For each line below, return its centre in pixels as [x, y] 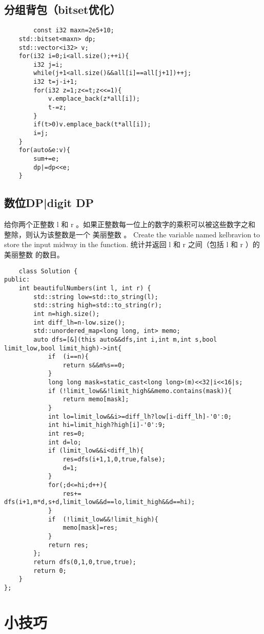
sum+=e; [46, 159]
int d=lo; [65, 442]
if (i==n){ [68, 357]
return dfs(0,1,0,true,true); [85, 562]
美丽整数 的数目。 [34, 254]
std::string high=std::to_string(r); [98, 305]
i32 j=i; [48, 64]
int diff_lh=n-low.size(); [79, 322]
